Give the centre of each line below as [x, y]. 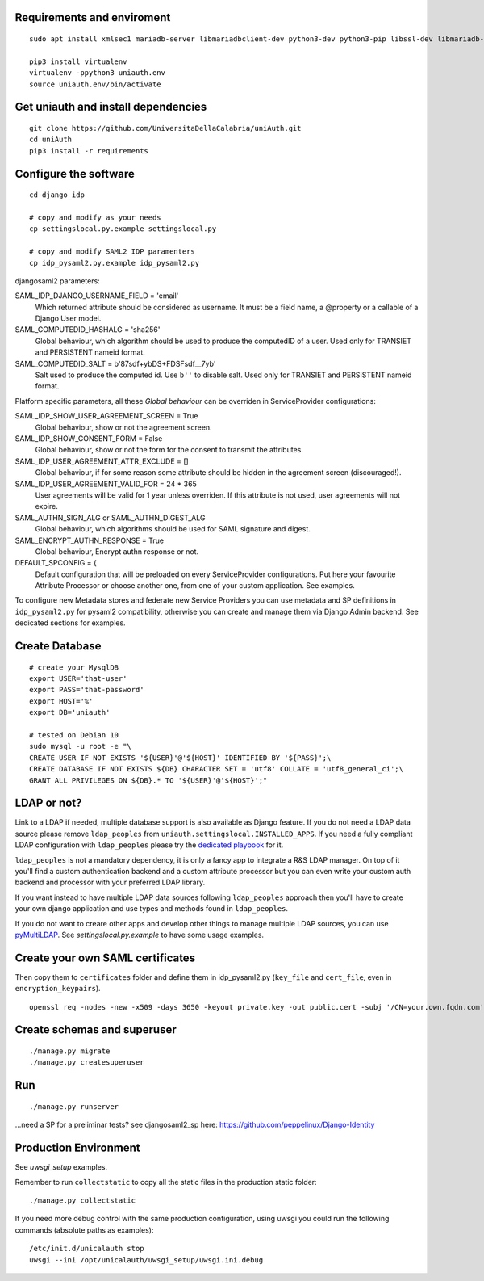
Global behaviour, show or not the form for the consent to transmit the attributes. [169, 450]
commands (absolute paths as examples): [84, 1230]
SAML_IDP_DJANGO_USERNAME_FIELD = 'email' [97, 296]
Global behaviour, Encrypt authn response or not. [117, 551]
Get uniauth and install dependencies [111, 107]
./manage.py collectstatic [83, 1200]
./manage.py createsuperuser [87, 1063]
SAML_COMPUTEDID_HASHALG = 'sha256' [88, 330]
